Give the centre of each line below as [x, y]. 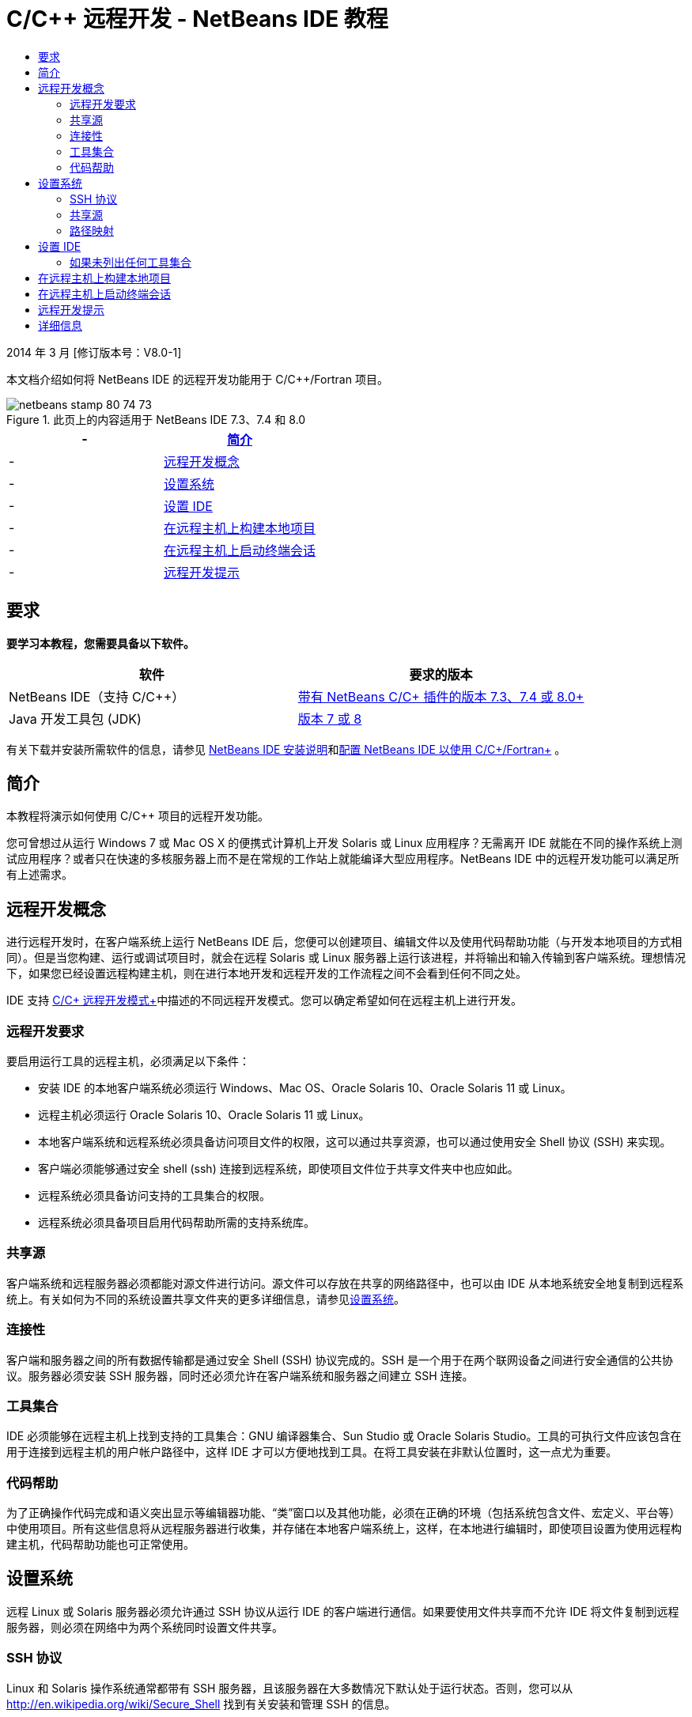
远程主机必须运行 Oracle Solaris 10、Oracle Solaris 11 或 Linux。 [204, 1115]
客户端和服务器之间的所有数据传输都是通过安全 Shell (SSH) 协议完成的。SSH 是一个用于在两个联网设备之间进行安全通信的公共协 [340, 1360]
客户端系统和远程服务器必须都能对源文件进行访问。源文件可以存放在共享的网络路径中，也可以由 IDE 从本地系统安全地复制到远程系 [345, 1283]
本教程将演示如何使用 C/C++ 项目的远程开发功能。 [138, 816]
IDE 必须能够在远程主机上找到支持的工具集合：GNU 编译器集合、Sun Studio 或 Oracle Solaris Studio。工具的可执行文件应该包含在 [344, 1436]
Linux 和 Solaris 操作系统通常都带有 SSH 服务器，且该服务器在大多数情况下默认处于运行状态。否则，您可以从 [290, 1688]
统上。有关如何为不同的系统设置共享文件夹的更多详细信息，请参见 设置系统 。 [206, 1299]
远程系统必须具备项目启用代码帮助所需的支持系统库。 [176, 1223]
